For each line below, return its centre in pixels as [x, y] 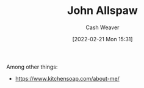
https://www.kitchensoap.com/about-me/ [67, 78]
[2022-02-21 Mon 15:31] [103, 39]
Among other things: [32, 67]
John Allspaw [103, 11]
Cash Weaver [103, 27]
